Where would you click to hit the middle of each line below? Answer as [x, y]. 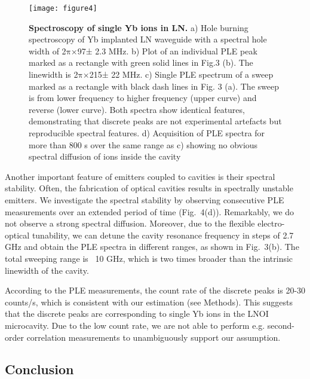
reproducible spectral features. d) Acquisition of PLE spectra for [147, 133]
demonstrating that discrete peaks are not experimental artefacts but [155, 121]
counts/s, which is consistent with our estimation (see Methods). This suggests [149, 302]
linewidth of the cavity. [47, 270]
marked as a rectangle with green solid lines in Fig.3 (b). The [141, 62]
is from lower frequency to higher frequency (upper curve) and [143, 98]
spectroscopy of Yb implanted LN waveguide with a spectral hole [148, 39]
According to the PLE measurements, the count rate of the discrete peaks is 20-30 [155, 290]
